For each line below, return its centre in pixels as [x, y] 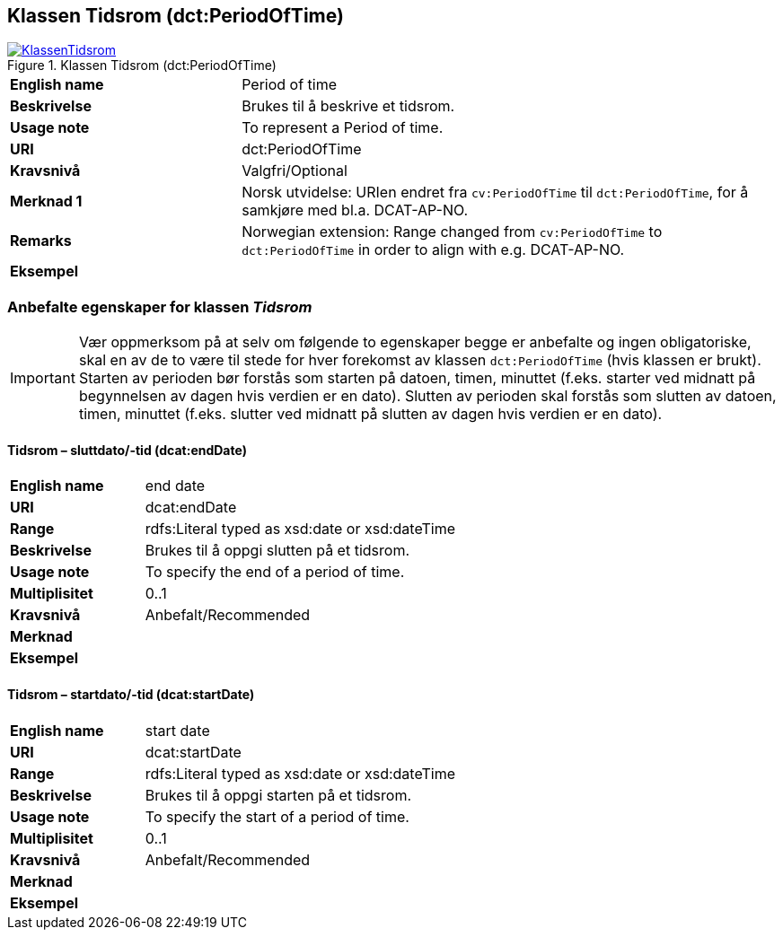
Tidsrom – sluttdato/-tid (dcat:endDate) [127, 450]
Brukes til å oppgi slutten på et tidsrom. [277, 551]
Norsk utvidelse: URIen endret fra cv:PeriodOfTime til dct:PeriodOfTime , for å [495, 193]
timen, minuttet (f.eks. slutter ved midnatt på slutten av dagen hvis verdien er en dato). [370, 414]
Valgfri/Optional [295, 171]
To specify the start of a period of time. [277, 816]
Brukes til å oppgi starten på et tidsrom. [278, 795]
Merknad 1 [46, 201]
